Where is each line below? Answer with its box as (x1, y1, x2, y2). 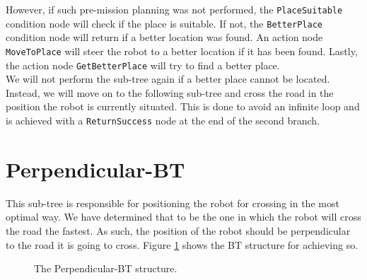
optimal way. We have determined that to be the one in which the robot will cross (6, 209, 361, 224)
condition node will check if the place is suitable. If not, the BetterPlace (6, 16, 322, 30)
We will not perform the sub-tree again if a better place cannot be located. (6, 71, 330, 86)
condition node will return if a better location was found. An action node (6, 30, 323, 45)
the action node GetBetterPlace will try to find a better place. (6, 57, 280, 72)
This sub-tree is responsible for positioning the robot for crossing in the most (6, 195, 339, 210)
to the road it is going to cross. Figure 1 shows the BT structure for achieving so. (6, 237, 359, 252)
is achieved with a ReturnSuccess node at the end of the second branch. (6, 113, 320, 127)
